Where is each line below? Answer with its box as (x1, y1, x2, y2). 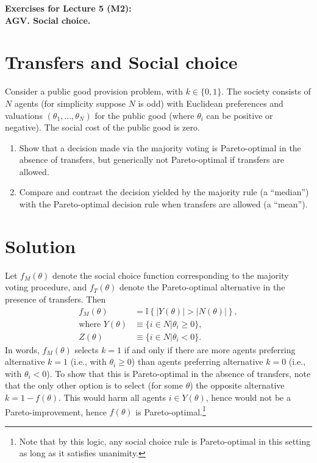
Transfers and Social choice (5, 49, 238, 74)
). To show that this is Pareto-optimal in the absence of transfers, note (46, 367, 311, 379)
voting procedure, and (5, 281, 87, 293)
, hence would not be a (205, 391, 291, 404)
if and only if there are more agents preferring (124, 343, 296, 356)
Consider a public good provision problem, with (5, 85, 183, 98)
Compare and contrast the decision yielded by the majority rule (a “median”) (19, 185, 309, 198)
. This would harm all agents (59, 391, 166, 404)
